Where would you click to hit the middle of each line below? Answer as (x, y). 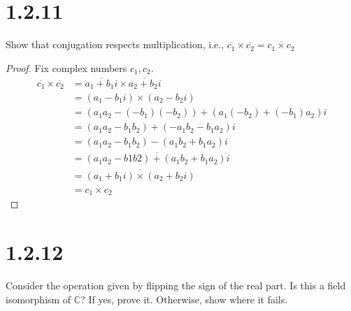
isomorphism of (38, 299)
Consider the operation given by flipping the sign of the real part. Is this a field (176, 285)
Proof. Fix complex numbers (66, 67)
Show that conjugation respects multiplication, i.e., (115, 44)
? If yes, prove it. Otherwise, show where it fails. (184, 299)
